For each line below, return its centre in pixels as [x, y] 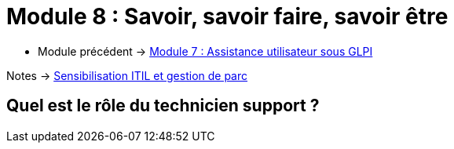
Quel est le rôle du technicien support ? [163, 106]
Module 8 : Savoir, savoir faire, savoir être [227, 16]
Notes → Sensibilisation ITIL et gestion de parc [127, 75]
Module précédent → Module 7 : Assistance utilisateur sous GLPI [205, 51]
